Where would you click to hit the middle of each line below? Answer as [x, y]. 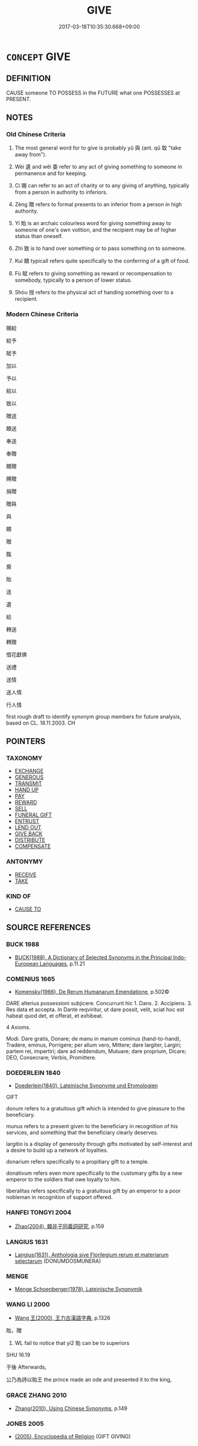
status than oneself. [39, 236]
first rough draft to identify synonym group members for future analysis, [94, 716]
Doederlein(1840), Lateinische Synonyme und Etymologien [86, 1086]
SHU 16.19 [18, 1355]
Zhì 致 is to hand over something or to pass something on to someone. [100, 248]
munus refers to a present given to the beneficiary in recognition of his [92, 1126]
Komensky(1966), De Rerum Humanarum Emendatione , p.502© [92, 992]
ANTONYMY [25, 862]
